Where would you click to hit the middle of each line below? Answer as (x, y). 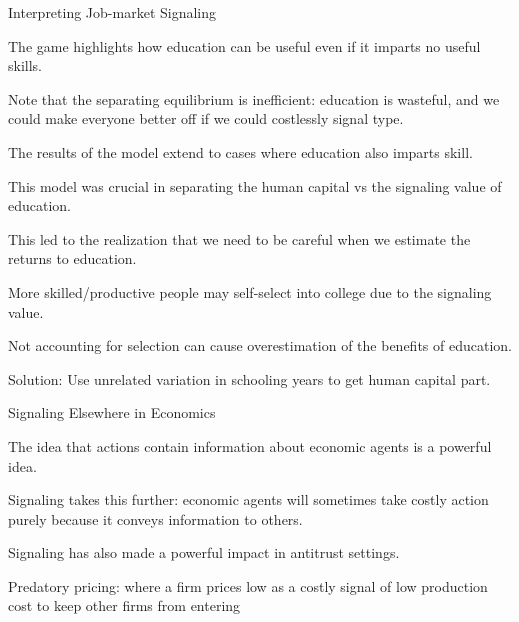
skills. (25, 65)
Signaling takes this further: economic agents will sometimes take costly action (248, 499)
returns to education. (72, 258)
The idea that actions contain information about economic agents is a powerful (250, 445)
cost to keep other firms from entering (124, 605)
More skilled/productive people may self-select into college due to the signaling (250, 291)
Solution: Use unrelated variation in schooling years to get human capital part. (249, 378)
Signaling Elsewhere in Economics (112, 412)
